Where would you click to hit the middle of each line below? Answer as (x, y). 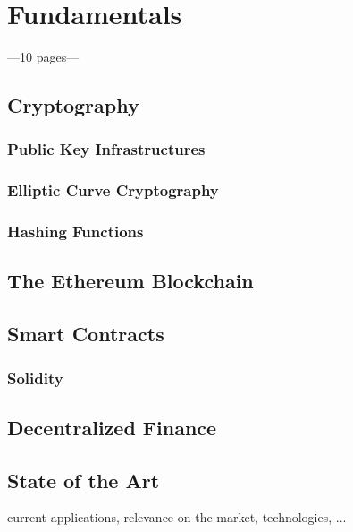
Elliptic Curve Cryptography (113, 190)
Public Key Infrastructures (106, 149)
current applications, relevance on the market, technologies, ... (177, 517)
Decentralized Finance (112, 427)
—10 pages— (43, 57)
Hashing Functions (76, 232)
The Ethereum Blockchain (130, 281)
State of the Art (84, 480)
